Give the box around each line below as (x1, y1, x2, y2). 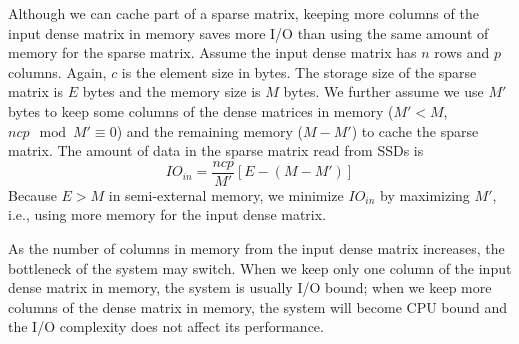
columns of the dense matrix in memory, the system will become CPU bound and (8, 296, 508, 317)
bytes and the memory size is (82, 81, 261, 102)
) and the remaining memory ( (116, 120, 303, 141)
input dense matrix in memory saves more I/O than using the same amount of (8, 22, 489, 43)
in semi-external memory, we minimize (108, 184, 344, 205)
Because (8, 184, 57, 205)
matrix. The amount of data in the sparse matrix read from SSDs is (8, 140, 424, 161)
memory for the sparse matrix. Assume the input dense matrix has (8, 42, 417, 63)
